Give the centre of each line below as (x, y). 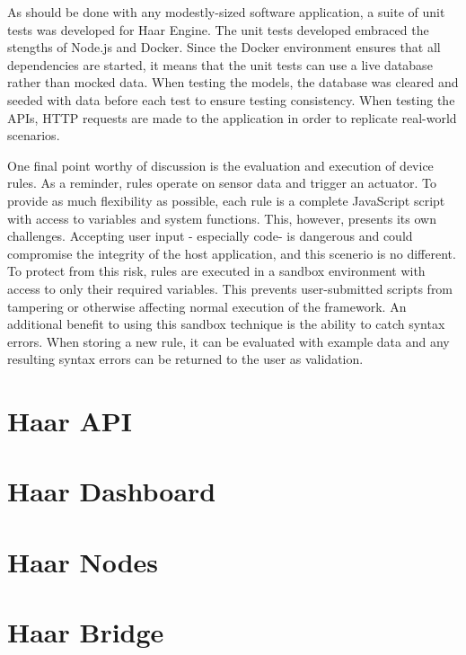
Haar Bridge (86, 632)
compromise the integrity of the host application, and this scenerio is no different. (232, 253)
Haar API (70, 421)
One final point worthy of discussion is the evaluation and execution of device (220, 165)
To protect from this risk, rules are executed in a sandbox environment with (216, 271)
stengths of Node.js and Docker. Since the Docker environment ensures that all (224, 47)
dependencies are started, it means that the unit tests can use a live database (220, 64)
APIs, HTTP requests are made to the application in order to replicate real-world (232, 117)
